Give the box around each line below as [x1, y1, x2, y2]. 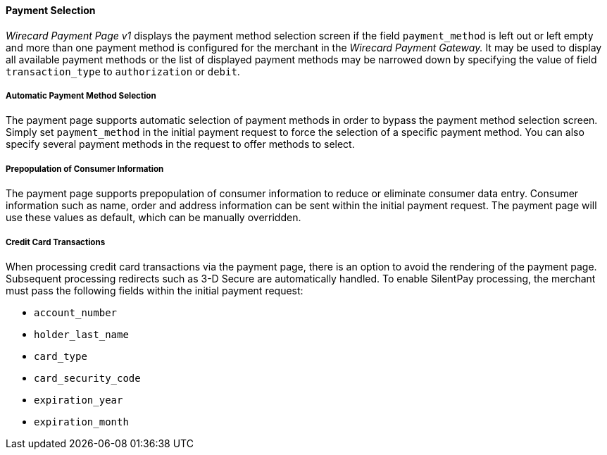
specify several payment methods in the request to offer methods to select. [6, 138, 355, 151]
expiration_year [34, 394, 123, 406]
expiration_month [34, 416, 129, 428]
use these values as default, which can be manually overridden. [6, 211, 301, 224]
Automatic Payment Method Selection [6, 91, 156, 101]
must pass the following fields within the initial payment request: [6, 284, 303, 297]
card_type [34, 350, 87, 362]
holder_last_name [34, 328, 129, 340]
